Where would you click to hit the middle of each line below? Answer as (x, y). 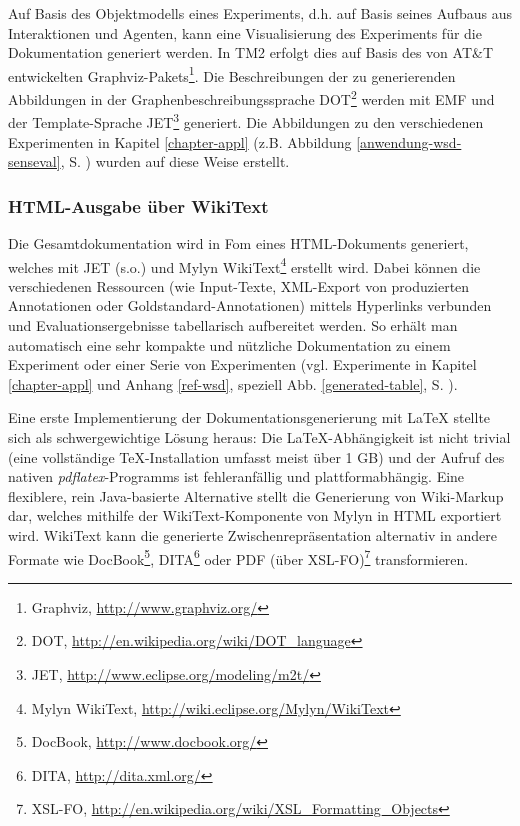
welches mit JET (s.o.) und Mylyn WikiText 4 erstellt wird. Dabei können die (244, 265)
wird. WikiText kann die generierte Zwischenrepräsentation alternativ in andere (252, 534)
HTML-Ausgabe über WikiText (138, 205)
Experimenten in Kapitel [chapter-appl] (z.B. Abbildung (180, 141)
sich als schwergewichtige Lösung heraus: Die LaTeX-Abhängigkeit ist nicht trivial (259, 436)
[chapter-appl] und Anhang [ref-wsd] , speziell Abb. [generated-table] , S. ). (233, 383)
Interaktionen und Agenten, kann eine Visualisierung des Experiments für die (245, 32)
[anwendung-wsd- (409, 141)
